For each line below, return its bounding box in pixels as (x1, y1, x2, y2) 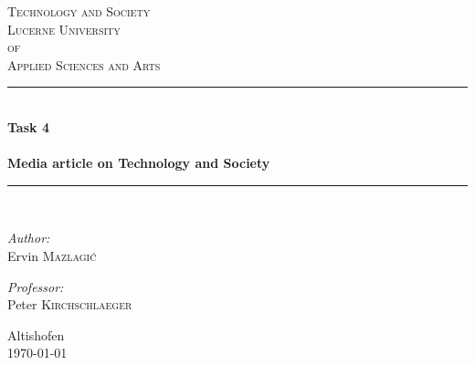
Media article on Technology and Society (7, 153, 270, 172)
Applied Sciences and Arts (7, 55, 161, 74)
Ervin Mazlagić (7, 245, 97, 265)
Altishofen (7, 325, 65, 344)
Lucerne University (7, 19, 121, 38)
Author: (7, 228, 50, 247)
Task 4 (7, 117, 49, 136)
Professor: (7, 276, 64, 296)
